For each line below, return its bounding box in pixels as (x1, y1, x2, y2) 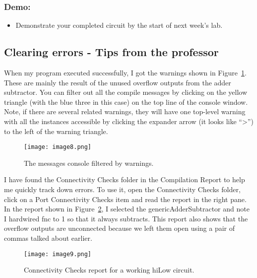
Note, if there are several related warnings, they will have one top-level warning (4, 106, 246, 117)
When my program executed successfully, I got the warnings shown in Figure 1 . (4, 68, 247, 78)
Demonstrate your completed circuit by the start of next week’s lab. (15, 20, 223, 30)
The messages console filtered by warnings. (24, 157, 154, 168)
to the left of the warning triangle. (4, 126, 108, 136)
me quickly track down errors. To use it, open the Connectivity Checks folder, (4, 184, 241, 195)
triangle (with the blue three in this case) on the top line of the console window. (4, 96, 248, 107)
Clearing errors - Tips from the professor (4, 44, 219, 60)
